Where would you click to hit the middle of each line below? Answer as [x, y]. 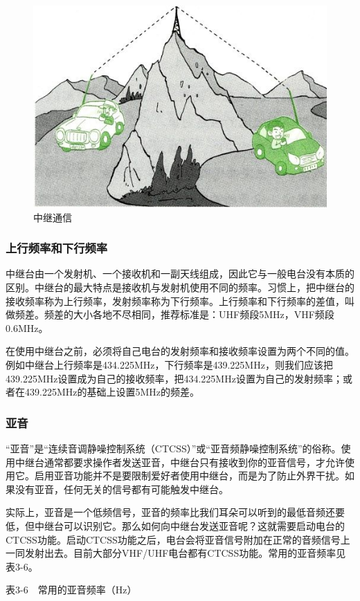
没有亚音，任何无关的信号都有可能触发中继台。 [121, 489]
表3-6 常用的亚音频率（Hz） [71, 590]
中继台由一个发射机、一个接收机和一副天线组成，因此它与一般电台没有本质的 [180, 274]
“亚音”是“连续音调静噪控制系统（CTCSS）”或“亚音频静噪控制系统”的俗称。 [173, 449]
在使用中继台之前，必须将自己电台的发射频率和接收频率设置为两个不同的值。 [180, 351]
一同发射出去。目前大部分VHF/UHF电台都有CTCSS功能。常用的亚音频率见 [176, 553]
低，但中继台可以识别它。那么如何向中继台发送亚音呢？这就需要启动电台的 [175, 526]
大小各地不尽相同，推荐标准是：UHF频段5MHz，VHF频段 [204, 314]
